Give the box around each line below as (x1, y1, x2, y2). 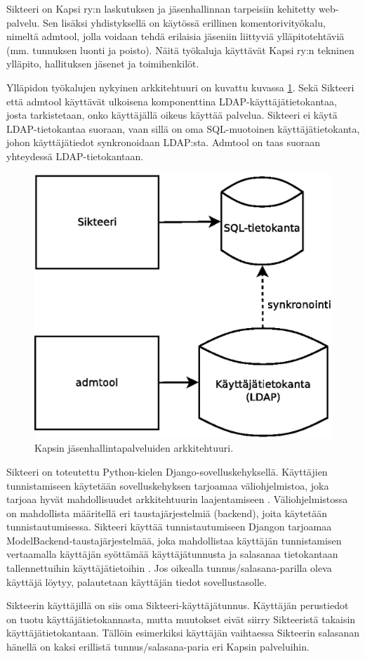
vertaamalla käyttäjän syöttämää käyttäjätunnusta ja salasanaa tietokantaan (6, 547, 338, 561)
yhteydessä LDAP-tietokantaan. (6, 148, 144, 163)
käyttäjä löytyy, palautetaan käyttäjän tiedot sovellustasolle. (6, 574, 267, 589)
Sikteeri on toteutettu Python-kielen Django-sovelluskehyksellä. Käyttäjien (6, 464, 328, 478)
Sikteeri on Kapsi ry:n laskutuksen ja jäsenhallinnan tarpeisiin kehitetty (6, 1, 316, 15)
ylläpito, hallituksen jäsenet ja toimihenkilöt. (6, 56, 199, 71)
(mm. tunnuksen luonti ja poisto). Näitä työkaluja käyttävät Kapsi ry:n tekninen (6, 42, 354, 57)
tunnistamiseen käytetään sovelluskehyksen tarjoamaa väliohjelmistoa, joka (6, 478, 329, 492)
